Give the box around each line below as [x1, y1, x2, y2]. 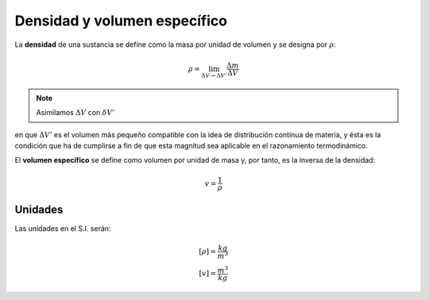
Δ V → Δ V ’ [201, 71, 227, 79]
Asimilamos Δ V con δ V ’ [36, 108, 115, 117]
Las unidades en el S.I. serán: [14, 224, 111, 233]
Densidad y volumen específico [14, 12, 228, 29]
